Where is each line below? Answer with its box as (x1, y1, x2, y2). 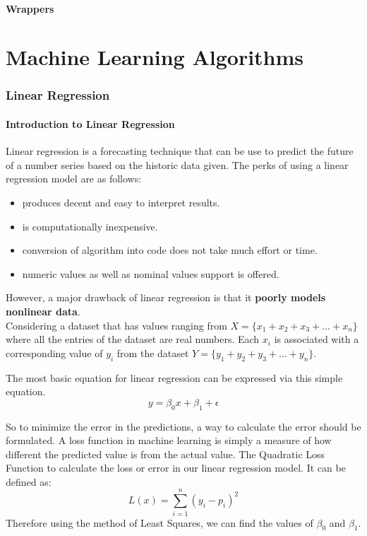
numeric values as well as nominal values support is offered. (22, 266, 279, 281)
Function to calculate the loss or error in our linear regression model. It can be (6, 460, 346, 475)
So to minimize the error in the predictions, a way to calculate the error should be (6, 419, 361, 433)
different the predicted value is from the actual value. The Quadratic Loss (6, 446, 325, 461)
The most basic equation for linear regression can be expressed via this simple (6, 370, 343, 385)
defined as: (6, 474, 52, 489)
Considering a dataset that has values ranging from (6, 317, 227, 332)
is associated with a (274, 332, 359, 346)
